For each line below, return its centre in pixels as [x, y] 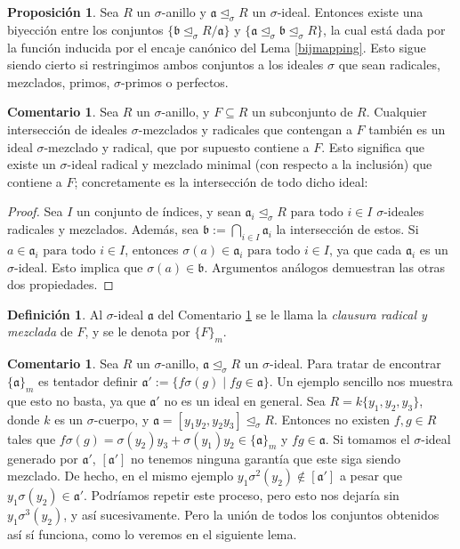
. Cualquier [396, 112]
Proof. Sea [35, 211]
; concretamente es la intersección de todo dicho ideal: [221, 181]
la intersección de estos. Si [347, 229]
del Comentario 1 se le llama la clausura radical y [292, 314]
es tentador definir [88, 380]
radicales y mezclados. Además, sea [103, 229]
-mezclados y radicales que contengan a [245, 129]
